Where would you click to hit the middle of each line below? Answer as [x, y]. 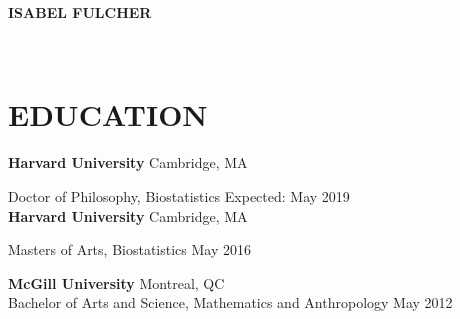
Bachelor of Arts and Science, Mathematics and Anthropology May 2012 [230, 302]
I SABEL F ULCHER [80, 12]
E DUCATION [108, 114]
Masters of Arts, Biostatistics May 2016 [129, 249]
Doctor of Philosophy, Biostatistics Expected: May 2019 [179, 195]
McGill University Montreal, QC [116, 282]
